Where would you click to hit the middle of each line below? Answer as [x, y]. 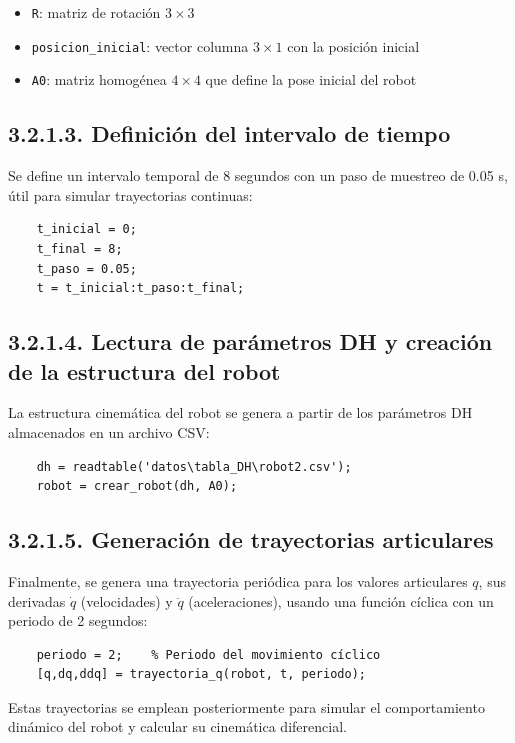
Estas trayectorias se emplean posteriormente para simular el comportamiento [246, 706]
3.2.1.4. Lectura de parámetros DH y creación [250, 341]
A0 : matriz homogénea [99, 79]
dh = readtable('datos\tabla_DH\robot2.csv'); [194, 466]
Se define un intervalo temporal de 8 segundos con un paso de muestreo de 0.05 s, [258, 175]
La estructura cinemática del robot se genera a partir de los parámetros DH [240, 412]
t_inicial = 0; [86, 229]
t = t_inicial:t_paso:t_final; [140, 288]
